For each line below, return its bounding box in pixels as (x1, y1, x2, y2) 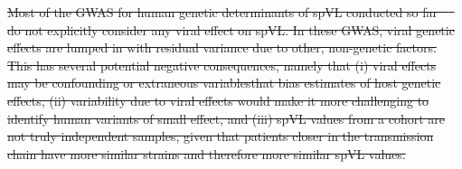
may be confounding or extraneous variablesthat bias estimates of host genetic (7, 73, 441, 92)
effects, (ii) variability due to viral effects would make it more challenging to (7, 90, 429, 109)
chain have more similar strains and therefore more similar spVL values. (7, 144, 406, 163)
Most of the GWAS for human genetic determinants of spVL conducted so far (7, 3, 438, 21)
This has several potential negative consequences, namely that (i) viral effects (7, 55, 437, 74)
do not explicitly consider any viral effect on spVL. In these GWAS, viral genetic (7, 20, 455, 39)
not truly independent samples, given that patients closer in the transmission (7, 127, 434, 146)
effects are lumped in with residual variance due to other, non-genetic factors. (7, 38, 437, 57)
